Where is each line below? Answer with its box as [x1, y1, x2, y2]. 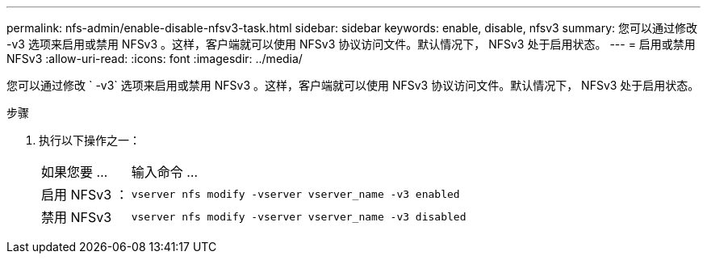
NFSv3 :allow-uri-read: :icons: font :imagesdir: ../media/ [6, 52, 303, 65]
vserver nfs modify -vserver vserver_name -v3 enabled [131, 187, 460, 200]
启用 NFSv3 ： [41, 187, 128, 203]
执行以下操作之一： [39, 133, 140, 147]
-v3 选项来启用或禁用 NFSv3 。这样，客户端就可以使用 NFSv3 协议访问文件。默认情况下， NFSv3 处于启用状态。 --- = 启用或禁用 [6, 37, 696, 51]
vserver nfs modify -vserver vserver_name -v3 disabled [131, 210, 466, 223]
